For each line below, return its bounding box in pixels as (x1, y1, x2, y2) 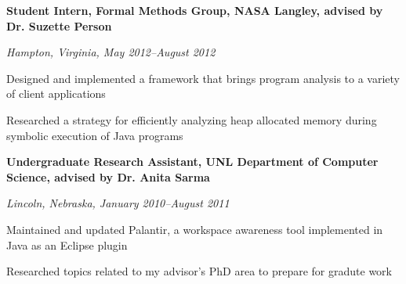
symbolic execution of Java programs (6, 127, 183, 143)
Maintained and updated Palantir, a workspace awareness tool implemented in (6, 221, 383, 237)
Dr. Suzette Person (6, 17, 112, 34)
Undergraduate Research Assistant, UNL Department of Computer (6, 153, 379, 170)
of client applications (6, 85, 106, 102)
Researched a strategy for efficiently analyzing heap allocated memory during (6, 111, 377, 128)
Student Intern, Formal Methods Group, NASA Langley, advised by (6, 2, 383, 18)
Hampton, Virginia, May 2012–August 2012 (6, 44, 216, 60)
